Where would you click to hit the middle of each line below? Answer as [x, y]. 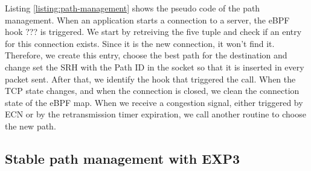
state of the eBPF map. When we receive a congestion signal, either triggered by [154, 102]
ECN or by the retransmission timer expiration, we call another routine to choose [155, 114]
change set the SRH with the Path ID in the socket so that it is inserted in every [155, 67]
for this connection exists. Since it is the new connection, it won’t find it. [140, 43]
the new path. [30, 126]
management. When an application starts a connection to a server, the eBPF [147, 20]
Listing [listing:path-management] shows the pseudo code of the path [133, 8]
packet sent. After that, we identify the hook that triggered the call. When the [150, 79]
